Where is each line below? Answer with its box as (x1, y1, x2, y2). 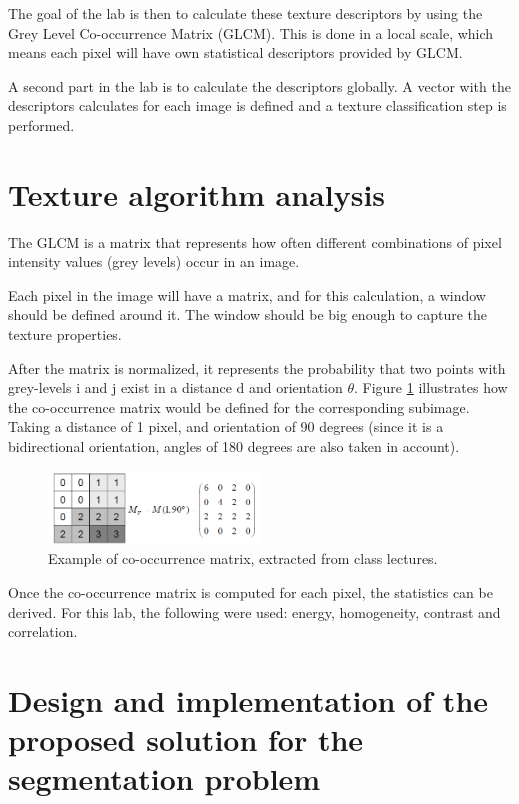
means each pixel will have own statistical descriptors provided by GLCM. (8, 42, 463, 63)
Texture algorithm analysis (8, 173, 386, 214)
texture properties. (8, 324, 122, 345)
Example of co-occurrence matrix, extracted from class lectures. (48, 548, 438, 569)
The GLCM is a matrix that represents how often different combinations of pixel (8, 231, 502, 252)
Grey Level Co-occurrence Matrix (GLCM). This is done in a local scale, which (8, 22, 494, 43)
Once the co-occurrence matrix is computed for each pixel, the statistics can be (8, 581, 493, 602)
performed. (8, 114, 75, 135)
